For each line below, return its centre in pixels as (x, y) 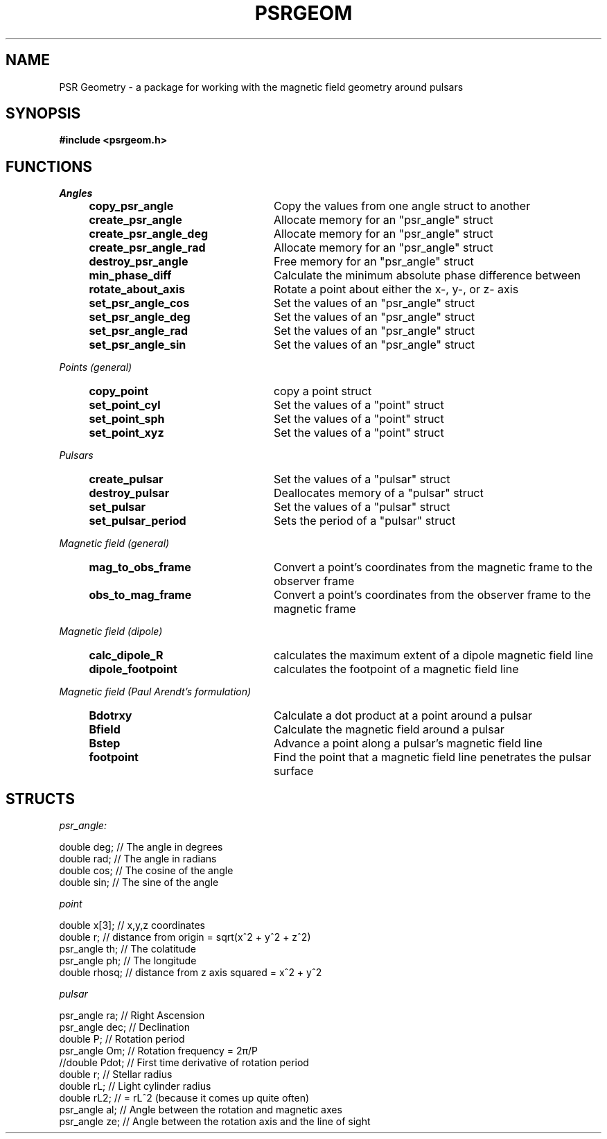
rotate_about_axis (137, 289)
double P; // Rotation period (122, 1039)
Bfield (105, 730)
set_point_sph (127, 419)
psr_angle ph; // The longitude (128, 961)
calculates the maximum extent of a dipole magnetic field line (433, 655)
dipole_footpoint (133, 669)
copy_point (118, 391)
